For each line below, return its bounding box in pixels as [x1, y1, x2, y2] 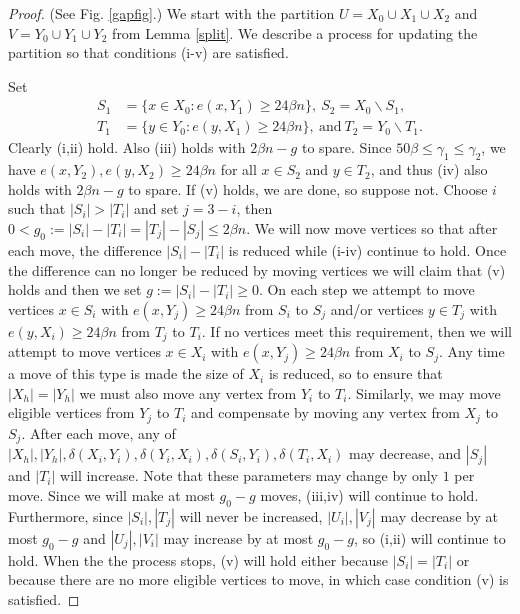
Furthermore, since [8, 505, 123, 526]
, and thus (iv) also [370, 159, 488, 180]
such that [8, 198, 66, 219]
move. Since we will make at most [8, 484, 215, 505]
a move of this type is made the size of [8, 363, 244, 384]
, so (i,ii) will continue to [353, 527, 506, 548]
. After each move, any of [21, 422, 176, 443]
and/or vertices [330, 298, 424, 319]
